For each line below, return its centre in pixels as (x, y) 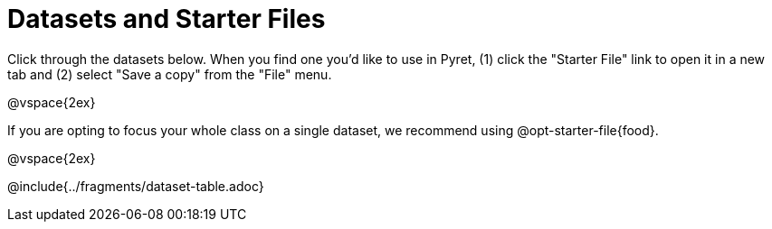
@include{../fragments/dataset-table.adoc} (136, 186)
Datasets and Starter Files (167, 19)
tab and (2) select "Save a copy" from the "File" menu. (170, 74)
